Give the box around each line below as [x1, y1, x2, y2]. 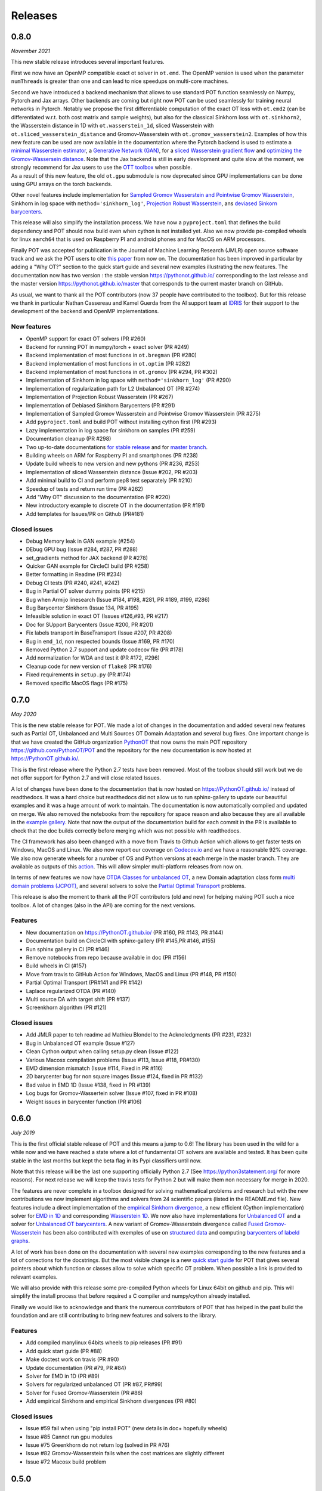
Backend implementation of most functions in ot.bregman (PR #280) [26, 352, 197, 359]
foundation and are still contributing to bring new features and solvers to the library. [11, 1312, 217, 1319]
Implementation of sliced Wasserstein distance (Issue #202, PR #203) [26, 468, 198, 475]
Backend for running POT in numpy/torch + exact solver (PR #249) [26, 343, 190, 350]
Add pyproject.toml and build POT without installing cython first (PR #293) [26, 418, 217, 426]
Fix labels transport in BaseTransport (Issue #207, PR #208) [26, 629, 172, 636]
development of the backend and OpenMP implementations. [11, 308, 159, 315]
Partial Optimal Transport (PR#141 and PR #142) [26, 979, 143, 986]
